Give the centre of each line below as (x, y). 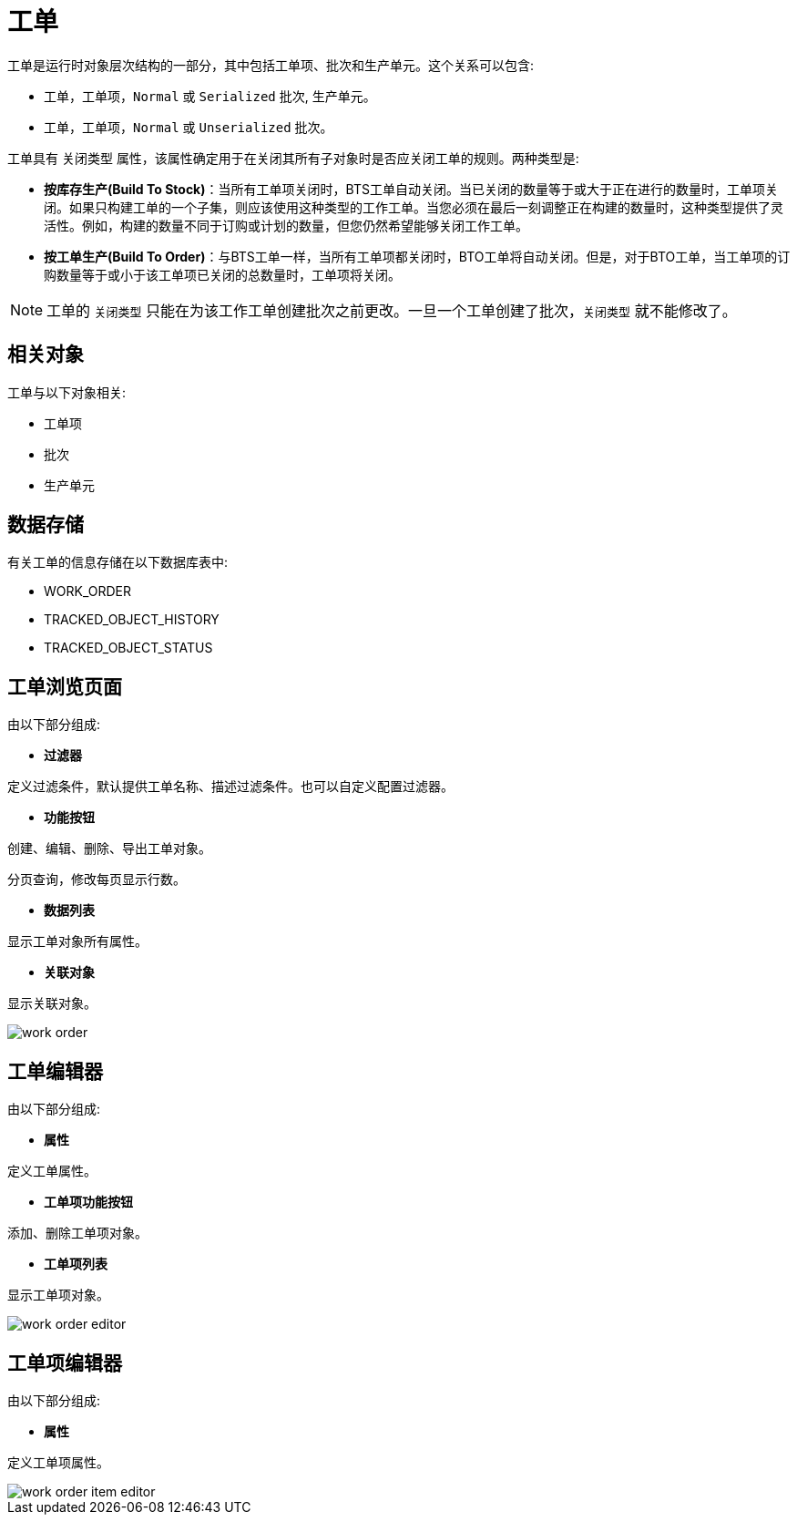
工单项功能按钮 (88, 1202)
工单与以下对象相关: (67, 392)
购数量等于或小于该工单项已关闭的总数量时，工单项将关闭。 (222, 274)
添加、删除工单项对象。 (77, 1233)
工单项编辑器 (65, 1363)
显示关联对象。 (52, 1003)
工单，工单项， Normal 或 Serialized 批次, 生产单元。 (210, 96)
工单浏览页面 (65, 686)
